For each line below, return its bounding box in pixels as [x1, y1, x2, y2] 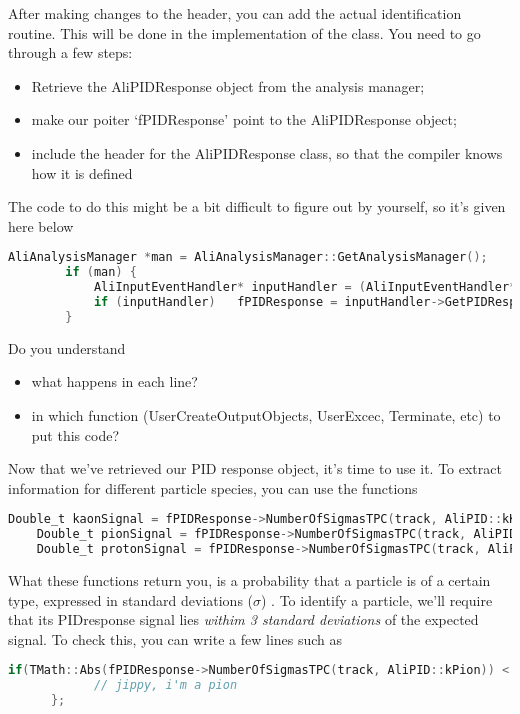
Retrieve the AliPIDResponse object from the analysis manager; [31, 75, 425, 96]
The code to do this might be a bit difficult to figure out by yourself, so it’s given [8, 196, 506, 217]
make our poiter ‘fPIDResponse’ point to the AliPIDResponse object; [31, 109, 457, 130]
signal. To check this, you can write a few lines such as [8, 628, 343, 649]
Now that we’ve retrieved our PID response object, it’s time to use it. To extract [8, 458, 502, 479]
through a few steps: [8, 42, 133, 63]
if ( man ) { [65, 265, 137, 280]
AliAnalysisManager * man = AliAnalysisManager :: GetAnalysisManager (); [8, 250, 488, 265]
